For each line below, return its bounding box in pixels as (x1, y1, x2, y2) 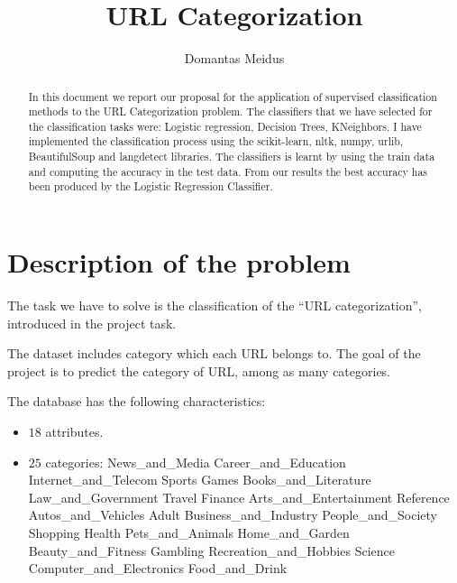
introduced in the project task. (7, 313, 177, 332)
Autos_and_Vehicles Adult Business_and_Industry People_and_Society (28, 505, 438, 524)
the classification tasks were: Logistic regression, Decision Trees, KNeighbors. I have (28, 118, 422, 134)
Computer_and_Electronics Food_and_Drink (28, 559, 288, 578)
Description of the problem (7, 244, 351, 281)
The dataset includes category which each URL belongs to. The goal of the (7, 344, 421, 363)
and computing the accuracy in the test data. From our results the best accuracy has (28, 163, 428, 179)
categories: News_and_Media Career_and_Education (45, 452, 346, 471)
